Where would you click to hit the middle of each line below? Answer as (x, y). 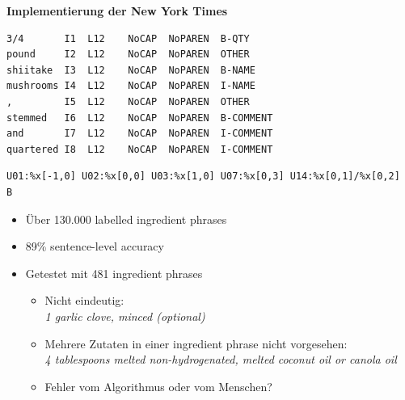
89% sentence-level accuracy (95, 246)
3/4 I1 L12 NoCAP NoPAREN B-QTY (128, 38)
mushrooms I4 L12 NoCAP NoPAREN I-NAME (131, 86)
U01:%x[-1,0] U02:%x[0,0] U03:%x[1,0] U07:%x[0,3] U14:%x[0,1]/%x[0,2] (203, 177)
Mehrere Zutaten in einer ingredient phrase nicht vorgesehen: (196, 343)
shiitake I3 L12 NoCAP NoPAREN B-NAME (131, 70)
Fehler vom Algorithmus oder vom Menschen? (158, 386)
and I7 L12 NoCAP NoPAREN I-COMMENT (140, 134)
